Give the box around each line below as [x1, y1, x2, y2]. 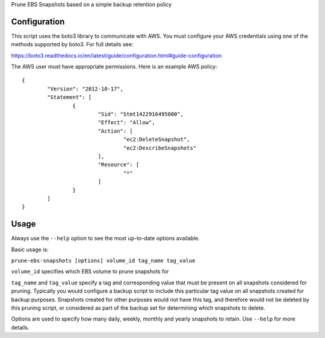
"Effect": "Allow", [97, 119, 156, 126]
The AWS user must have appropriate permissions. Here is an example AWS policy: [11, 63, 218, 70]
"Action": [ [97, 127, 134, 134]
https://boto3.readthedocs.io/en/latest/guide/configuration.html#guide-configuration [11, 52, 222, 59]
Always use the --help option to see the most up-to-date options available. [11, 235, 200, 242]
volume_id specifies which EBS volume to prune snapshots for [11, 268, 169, 275]
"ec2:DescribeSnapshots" [123, 145, 197, 151]
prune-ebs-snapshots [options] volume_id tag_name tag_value [11, 257, 196, 264]
